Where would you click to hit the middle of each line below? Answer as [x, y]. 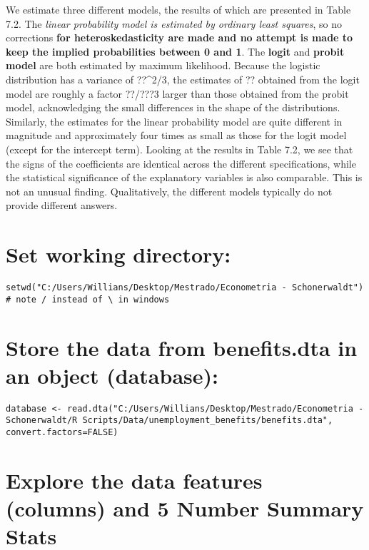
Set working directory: [118, 254]
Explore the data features [134, 480]
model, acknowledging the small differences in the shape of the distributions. [173, 107]
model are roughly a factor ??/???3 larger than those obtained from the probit [177, 93]
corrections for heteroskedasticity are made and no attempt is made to [180, 37]
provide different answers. [62, 205]
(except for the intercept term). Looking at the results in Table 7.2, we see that [180, 149]
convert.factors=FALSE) [62, 432]
